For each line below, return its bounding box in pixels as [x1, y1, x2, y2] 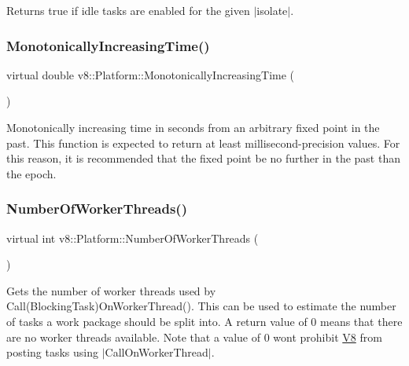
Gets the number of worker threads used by [6, 282, 216, 298]
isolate [256, 2, 288, 18]
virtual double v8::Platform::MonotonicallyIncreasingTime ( [6, 66, 295, 82]
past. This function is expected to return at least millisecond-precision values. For [6, 134, 400, 151]
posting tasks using [6, 344, 98, 361]
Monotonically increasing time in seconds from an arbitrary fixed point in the [6, 119, 380, 135]
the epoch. [6, 165, 57, 181]
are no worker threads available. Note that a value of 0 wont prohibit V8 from [6, 328, 382, 345]
